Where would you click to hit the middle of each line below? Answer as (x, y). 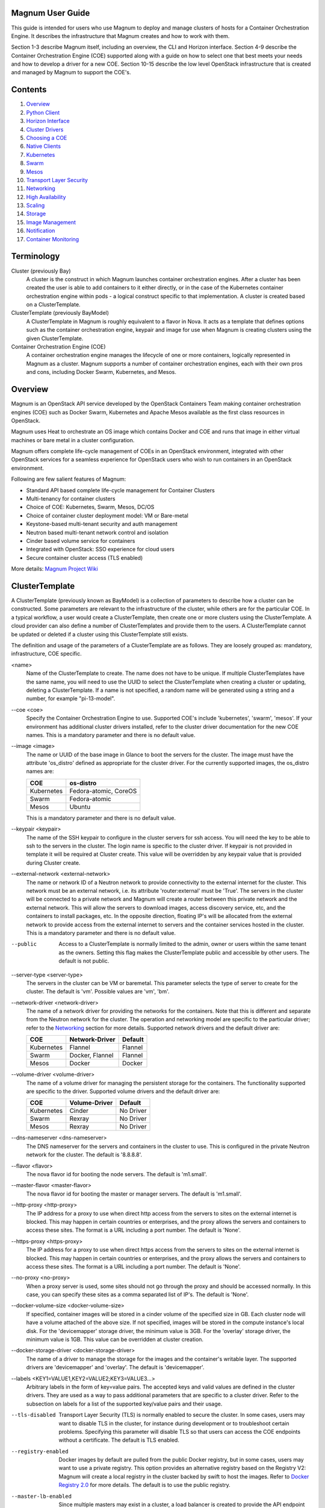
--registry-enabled (40, 1451)
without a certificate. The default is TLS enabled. (119, 1440)
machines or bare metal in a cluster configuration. (73, 440)
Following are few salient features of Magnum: (69, 479)
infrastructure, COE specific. (46, 654)
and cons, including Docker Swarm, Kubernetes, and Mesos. (101, 372)
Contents (29, 90)
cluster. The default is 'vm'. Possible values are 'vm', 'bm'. (98, 992)
